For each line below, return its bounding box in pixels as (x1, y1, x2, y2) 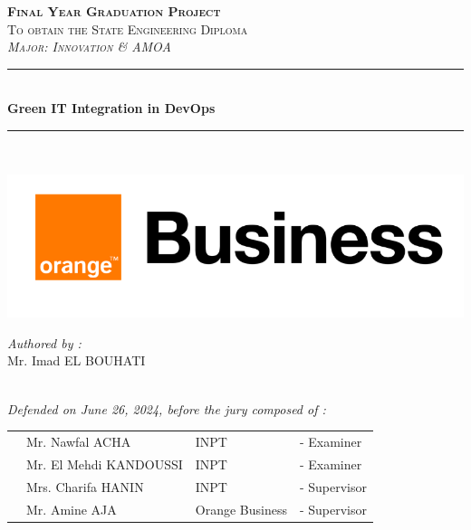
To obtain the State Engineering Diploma (7, 19, 248, 38)
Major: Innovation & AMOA (7, 37, 171, 56)
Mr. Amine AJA (26, 499, 117, 518)
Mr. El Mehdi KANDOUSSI (26, 454, 183, 473)
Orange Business (195, 499, 287, 518)
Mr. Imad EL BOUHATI (7, 351, 146, 370)
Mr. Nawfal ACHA (26, 431, 131, 450)
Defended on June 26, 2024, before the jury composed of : (7, 399, 326, 418)
